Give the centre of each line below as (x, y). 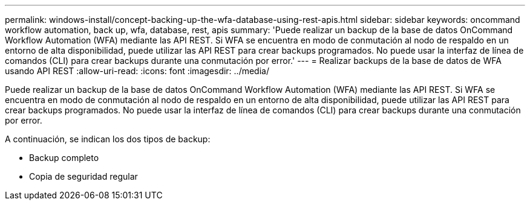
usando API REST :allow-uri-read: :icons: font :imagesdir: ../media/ (137, 71)
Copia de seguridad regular (83, 176)
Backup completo (64, 158)
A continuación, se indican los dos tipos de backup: (108, 139)
